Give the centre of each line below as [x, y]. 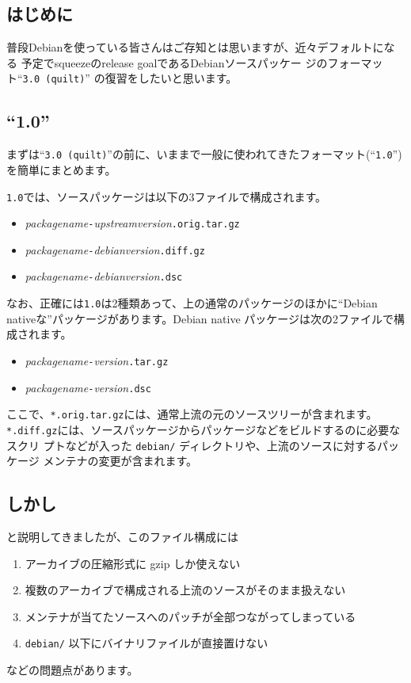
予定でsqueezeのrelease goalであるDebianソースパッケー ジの [174, 62]
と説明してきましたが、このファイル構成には [122, 537]
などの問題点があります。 [72, 670]
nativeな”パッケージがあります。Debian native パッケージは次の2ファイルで [200, 318]
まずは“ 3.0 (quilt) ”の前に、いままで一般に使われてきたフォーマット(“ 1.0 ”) [204, 154]
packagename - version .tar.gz [97, 360]
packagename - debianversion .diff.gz [115, 249]
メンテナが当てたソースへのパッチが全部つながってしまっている [190, 616]
